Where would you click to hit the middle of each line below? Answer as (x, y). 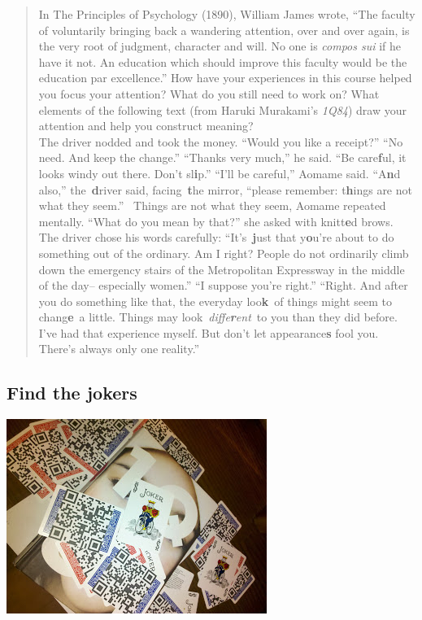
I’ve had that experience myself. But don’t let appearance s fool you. (209, 332)
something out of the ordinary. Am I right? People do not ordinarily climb (224, 253)
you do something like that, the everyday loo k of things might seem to (215, 301)
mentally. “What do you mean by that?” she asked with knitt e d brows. (216, 221)
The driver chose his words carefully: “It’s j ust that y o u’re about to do (216, 237)
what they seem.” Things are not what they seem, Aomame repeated (212, 205)
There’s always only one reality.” (119, 349)
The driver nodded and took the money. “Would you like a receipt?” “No (221, 141)
